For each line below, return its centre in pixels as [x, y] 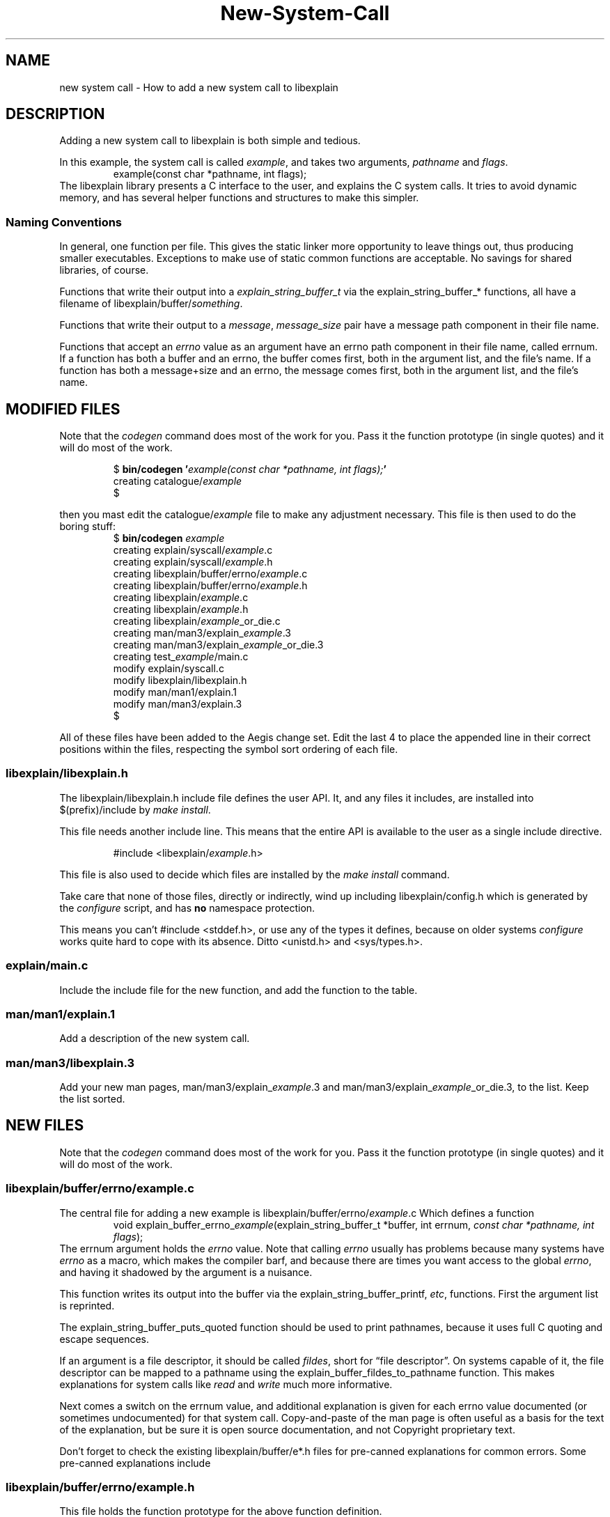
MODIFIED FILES [63, 409]
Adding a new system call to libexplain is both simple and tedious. [210, 141]
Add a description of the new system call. [155, 1038]
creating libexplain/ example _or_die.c [197, 621]
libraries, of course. [104, 270]
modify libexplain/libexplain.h [180, 680]
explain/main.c [47, 966]
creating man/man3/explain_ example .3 [202, 633]
